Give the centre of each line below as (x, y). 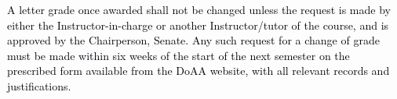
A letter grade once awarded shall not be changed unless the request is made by (199, 9)
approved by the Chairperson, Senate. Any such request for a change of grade (193, 40)
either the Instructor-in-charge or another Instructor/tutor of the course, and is (198, 25)
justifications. (39, 85)
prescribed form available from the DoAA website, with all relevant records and (198, 71)
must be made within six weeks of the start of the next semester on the (178, 55)
